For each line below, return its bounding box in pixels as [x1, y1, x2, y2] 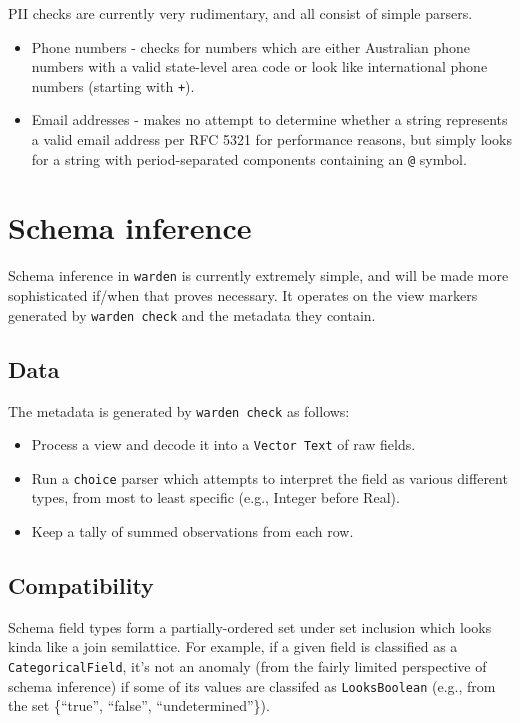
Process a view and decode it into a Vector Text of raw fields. [31, 434, 416, 455]
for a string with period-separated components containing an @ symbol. [31, 148, 467, 169]
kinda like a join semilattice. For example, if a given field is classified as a [8, 636, 458, 657]
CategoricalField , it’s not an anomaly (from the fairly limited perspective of [8, 656, 487, 677]
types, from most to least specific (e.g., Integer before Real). [31, 487, 400, 508]
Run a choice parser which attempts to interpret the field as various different [31, 467, 508, 488]
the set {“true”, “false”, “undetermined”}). [8, 695, 270, 716]
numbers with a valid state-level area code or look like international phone [31, 56, 488, 77]
